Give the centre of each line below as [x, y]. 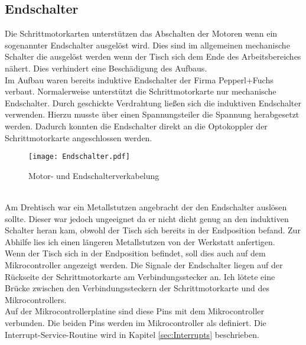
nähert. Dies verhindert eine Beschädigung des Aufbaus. [106, 68]
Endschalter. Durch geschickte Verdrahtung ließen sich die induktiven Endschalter [153, 102]
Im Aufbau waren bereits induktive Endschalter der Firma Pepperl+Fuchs [139, 79]
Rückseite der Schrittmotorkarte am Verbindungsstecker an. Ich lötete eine [140, 276]
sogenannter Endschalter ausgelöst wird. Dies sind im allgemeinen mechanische [147, 45]
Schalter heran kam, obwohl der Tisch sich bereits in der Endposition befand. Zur [153, 230]
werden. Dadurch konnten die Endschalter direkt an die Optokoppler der [136, 126]
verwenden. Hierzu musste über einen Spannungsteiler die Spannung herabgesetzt [152, 114]
